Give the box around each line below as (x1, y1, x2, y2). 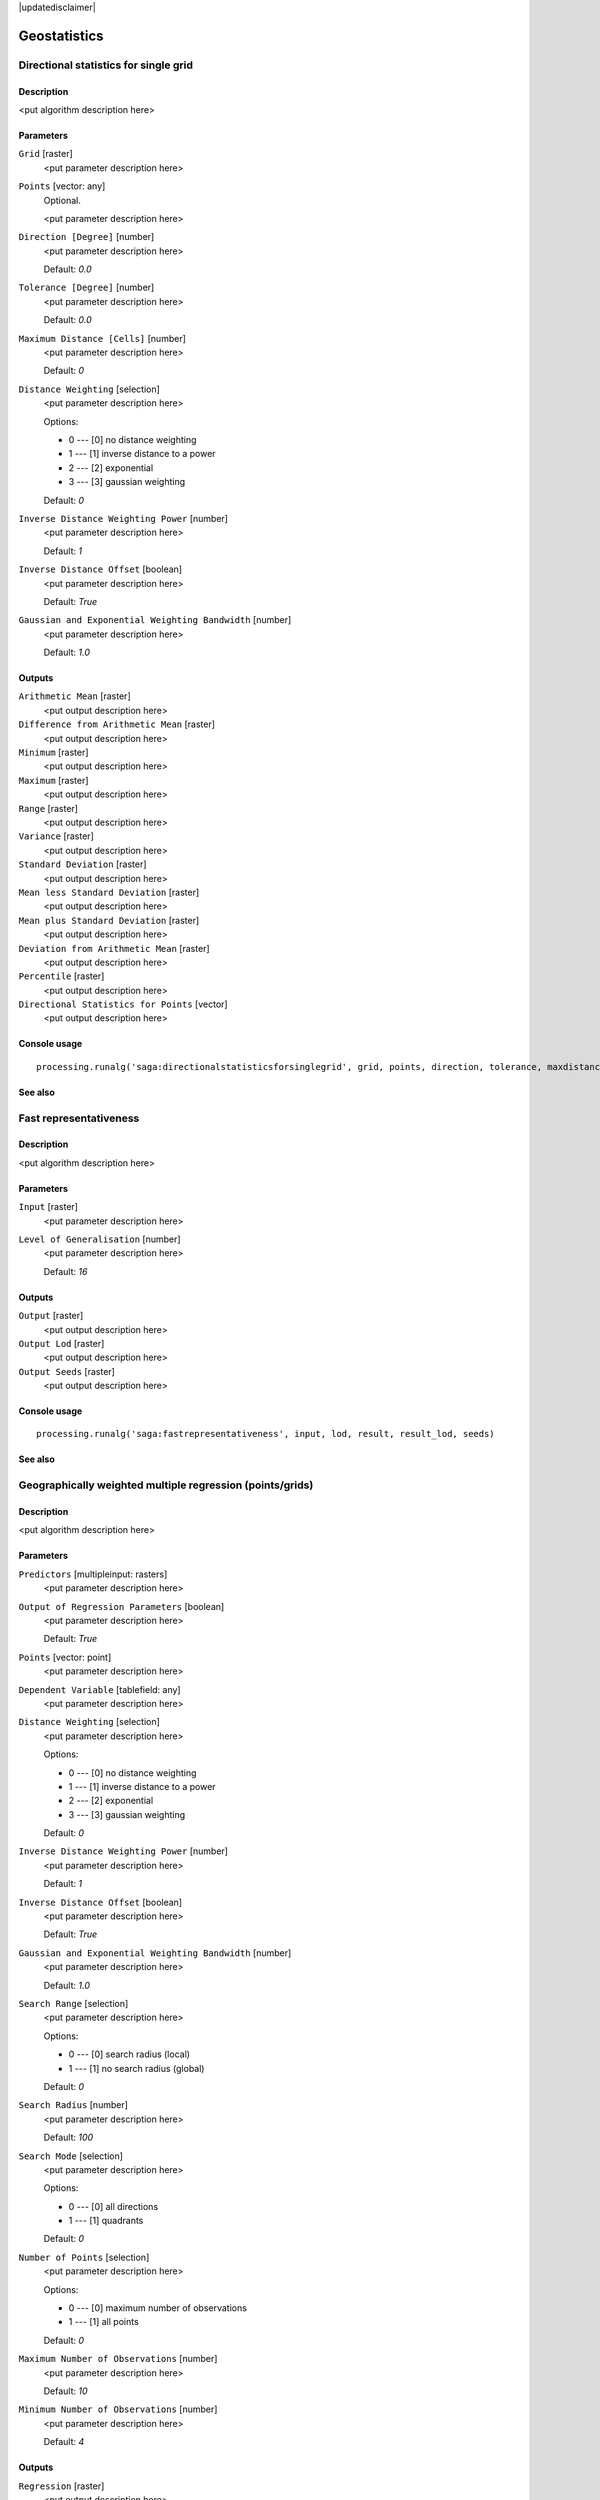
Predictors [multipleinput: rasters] (18, 1568, 168, 1580)
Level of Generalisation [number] (18, 1233, 181, 1245)
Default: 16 (43, 1265, 88, 1277)
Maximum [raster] (18, 774, 89, 786)
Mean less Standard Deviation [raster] (18, 886, 200, 898)
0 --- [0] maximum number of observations (68, 2302, 247, 2314)
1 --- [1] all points (68, 2316, 139, 2328)
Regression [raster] (18, 2480, 105, 2492)
